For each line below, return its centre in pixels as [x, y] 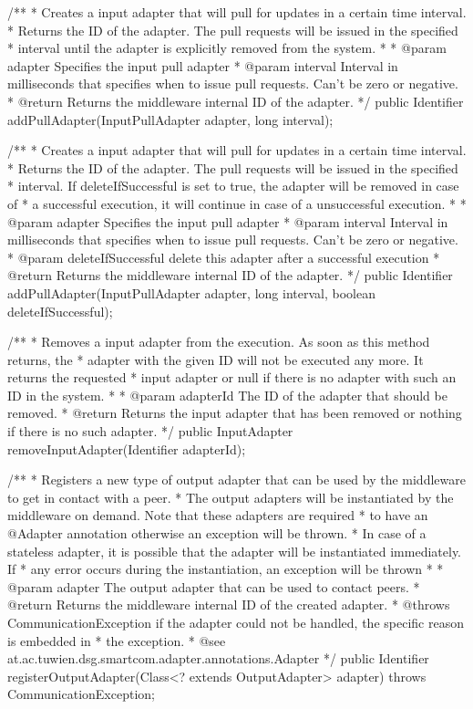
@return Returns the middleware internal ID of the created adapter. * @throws [229, 605]
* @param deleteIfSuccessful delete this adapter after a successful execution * [224, 257]
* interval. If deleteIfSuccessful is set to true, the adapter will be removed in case [233, 186]
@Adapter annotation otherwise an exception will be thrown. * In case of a [217, 533]
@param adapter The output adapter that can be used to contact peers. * [214, 586]
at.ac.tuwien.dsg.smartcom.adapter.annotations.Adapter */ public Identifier [218, 658]
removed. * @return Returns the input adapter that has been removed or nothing [235, 413]
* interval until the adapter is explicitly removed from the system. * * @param [227, 48]
